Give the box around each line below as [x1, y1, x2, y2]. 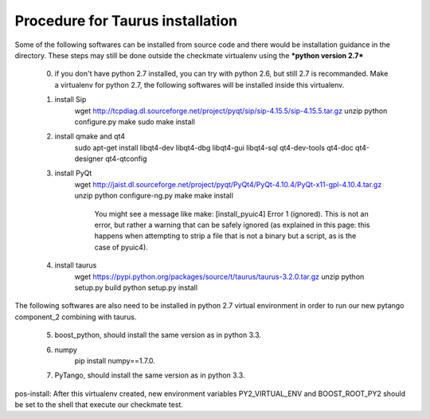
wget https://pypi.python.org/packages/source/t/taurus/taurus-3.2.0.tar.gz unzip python [74, 272, 365, 281]
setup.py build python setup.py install [74, 283, 198, 292]
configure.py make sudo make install [74, 116, 195, 127]
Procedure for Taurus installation [14, 12, 238, 29]
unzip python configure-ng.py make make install [74, 191, 234, 201]
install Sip [54, 95, 87, 104]
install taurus [54, 260, 97, 270]
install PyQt [54, 168, 92, 178]
